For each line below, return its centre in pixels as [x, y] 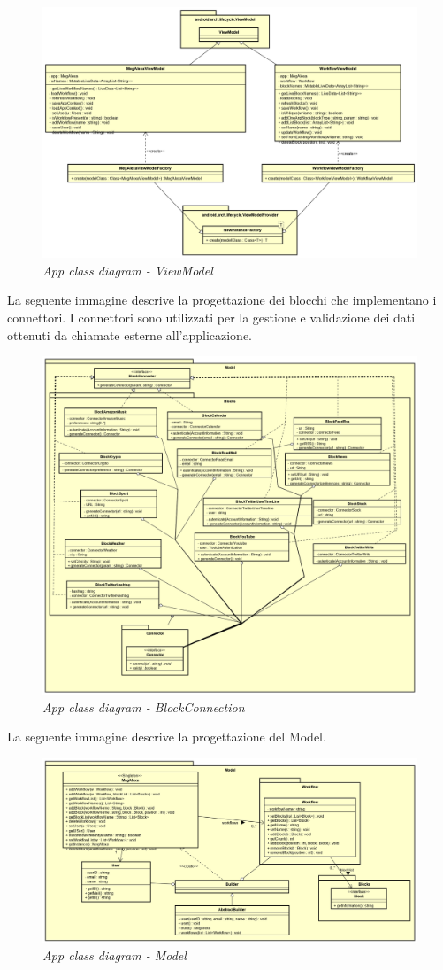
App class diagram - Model [115, 955]
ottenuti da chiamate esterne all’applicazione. [130, 334]
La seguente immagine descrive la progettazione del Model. [167, 737]
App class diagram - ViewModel [128, 270]
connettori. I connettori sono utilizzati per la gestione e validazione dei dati [211, 317]
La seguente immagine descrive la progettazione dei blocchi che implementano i [222, 300]
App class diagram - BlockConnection [144, 706]
